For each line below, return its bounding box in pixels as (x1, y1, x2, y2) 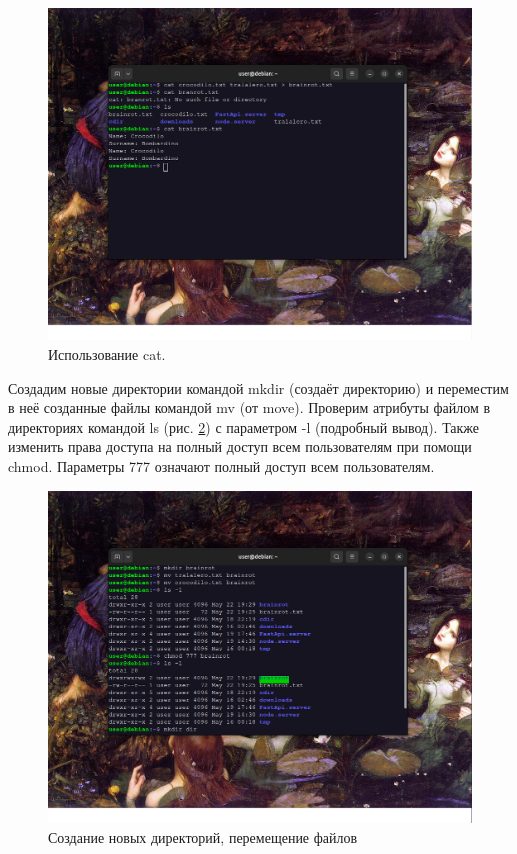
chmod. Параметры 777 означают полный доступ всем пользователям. (8, 456, 435, 477)
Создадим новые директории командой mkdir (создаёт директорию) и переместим (8, 377, 509, 398)
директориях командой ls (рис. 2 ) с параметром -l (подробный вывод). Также (8, 416, 480, 437)
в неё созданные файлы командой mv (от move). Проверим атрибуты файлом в (8, 397, 491, 418)
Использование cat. (48, 344, 166, 365)
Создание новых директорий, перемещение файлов (48, 826, 358, 847)
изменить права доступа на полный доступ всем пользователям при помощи (8, 436, 472, 457)
